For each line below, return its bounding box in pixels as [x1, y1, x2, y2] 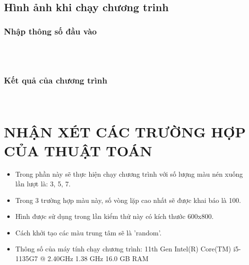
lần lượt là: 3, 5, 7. [15, 178, 71, 188]
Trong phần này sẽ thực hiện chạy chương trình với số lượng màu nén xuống [15, 169, 243, 179]
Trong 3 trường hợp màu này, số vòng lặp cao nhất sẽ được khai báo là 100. [15, 195, 241, 205]
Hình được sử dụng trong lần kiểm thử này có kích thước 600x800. [15, 211, 214, 221]
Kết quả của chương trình [4, 74, 107, 86]
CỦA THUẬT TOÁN [4, 141, 152, 161]
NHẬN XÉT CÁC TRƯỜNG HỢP [4, 122, 246, 142]
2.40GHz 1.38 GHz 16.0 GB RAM [48, 253, 149, 263]
